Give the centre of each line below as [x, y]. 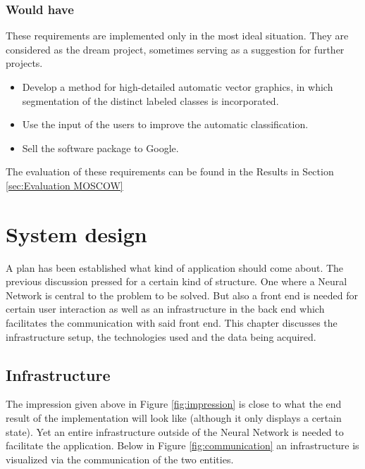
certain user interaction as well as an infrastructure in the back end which [165, 309]
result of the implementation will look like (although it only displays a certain [174, 418]
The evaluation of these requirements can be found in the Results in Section [170, 171]
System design [76, 233]
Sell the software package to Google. [100, 148]
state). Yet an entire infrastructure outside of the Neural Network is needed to [175, 431]
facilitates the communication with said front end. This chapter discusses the [172, 323]
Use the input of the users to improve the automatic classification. [165, 124]
